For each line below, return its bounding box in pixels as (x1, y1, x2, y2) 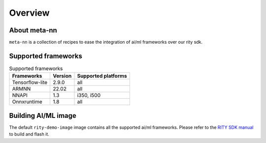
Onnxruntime (12, 98, 42, 105)
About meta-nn (9, 26, 58, 34)
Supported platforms (77, 73, 128, 80)
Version (53, 73, 72, 80)
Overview (9, 7, 50, 18)
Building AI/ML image (9, 111, 76, 120)
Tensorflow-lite (12, 79, 48, 86)
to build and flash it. (9, 131, 49, 137)
